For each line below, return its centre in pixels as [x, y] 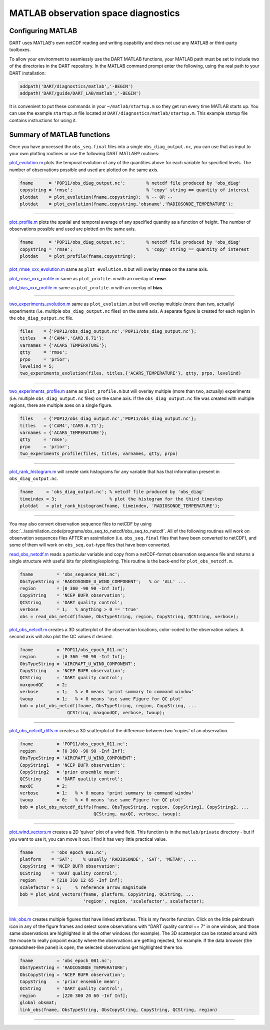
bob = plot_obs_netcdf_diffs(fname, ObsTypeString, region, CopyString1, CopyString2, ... [134, 807]
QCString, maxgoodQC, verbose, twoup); [116, 713]
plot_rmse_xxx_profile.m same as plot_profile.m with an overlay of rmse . [88, 278]
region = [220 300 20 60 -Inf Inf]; [74, 995]
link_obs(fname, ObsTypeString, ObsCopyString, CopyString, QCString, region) [118, 1009]
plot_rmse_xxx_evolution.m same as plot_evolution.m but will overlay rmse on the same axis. [109, 269]
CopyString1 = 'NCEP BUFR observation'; [72, 765]
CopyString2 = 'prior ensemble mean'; [70, 772]
